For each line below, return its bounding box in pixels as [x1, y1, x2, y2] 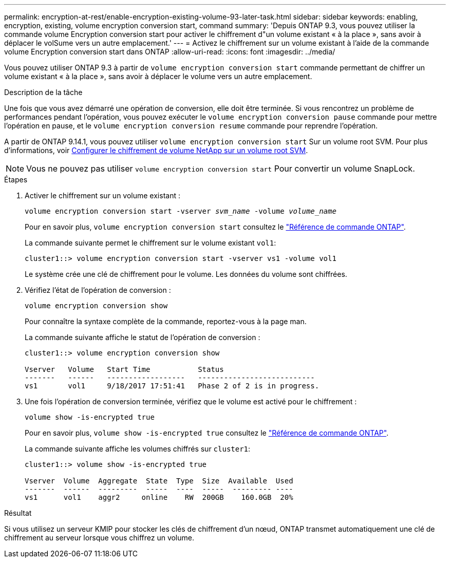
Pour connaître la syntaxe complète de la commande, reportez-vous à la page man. [25, 317, 307, 326]
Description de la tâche [4, 88, 83, 97]
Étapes [4, 175, 28, 184]
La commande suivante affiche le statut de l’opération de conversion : [25, 333, 260, 342]
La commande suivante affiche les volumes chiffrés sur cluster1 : [25, 444, 251, 453]
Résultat [4, 509, 32, 517]
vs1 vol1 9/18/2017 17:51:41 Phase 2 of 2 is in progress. [25, 382, 320, 390]
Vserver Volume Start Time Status [25, 365, 224, 373]
